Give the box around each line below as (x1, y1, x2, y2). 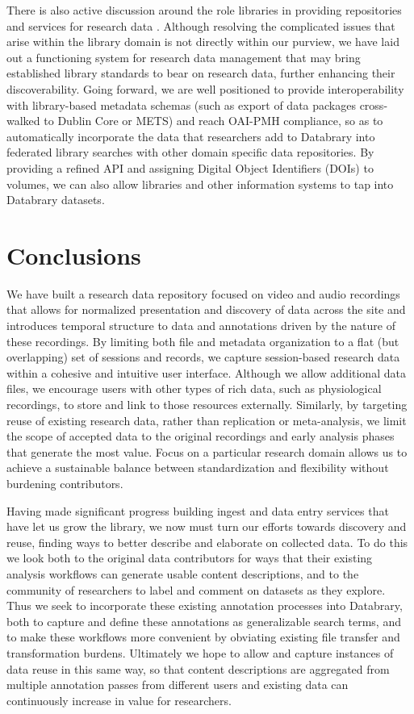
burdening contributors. (6, 474, 123, 491)
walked (6, 112, 40, 129)
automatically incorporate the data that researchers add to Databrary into (6, 127, 375, 144)
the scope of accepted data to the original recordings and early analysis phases (6, 428, 395, 445)
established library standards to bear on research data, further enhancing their (6, 65, 395, 81)
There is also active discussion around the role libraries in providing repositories (6, 2, 402, 18)
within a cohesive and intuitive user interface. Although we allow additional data (6, 364, 406, 381)
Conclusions (6, 238, 141, 271)
